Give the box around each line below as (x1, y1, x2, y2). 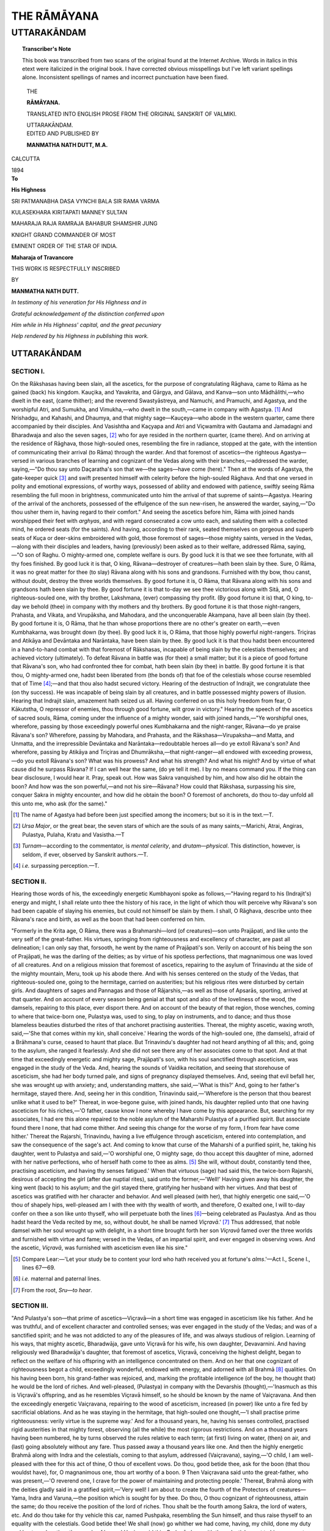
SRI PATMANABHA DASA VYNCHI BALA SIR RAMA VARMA (11, 197, 160, 205)
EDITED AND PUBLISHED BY (26, 130, 99, 137)
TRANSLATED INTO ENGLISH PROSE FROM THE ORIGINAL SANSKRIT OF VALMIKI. (26, 110, 237, 118)
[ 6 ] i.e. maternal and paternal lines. (13, 1275, 101, 1282)
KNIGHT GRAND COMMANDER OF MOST (11, 231, 116, 238)
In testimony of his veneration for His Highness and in (11, 299, 147, 306)
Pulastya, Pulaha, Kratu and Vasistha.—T (22, 830, 125, 838)
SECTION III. (11, 1301, 49, 1310)
